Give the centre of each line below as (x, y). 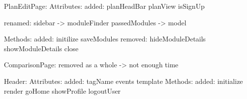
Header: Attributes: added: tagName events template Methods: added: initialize (123, 81)
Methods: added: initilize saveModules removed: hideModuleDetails (105, 39)
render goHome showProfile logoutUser (62, 90)
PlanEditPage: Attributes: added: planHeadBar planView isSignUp (104, 6)
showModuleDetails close (41, 48)
